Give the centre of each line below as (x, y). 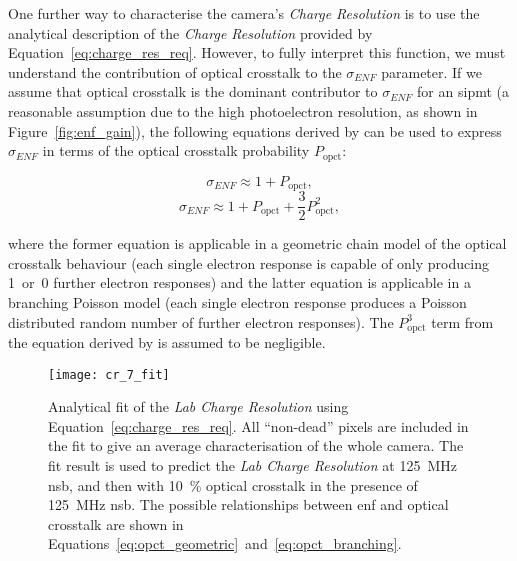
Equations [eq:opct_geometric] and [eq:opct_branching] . (225, 543)
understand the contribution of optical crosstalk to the (175, 71)
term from (462, 321)
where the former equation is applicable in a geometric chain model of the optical (257, 243)
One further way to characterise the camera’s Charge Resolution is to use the (244, 13)
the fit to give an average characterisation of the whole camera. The (256, 445)
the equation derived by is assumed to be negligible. (167, 341)
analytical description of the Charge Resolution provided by (190, 32)
